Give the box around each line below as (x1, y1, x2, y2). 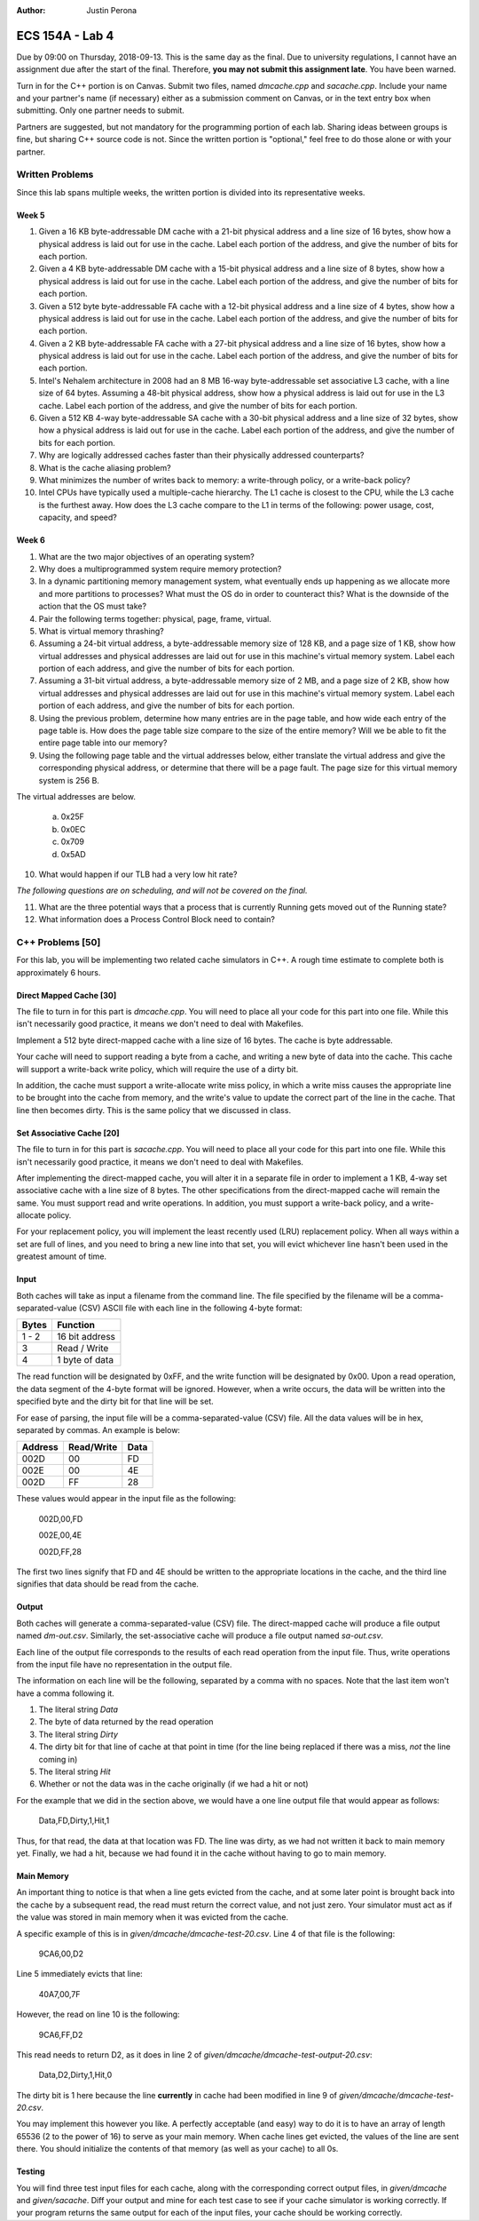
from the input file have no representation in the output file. (16, 1659, 232, 1669)
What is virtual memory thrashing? (38, 625, 164, 636)
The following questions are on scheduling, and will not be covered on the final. (16, 885, 308, 896)
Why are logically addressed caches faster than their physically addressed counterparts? (38, 450, 365, 461)
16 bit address (56, 1331, 115, 1343)
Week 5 (16, 210, 45, 220)
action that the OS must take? (38, 601, 146, 612)
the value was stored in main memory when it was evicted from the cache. (16, 1912, 288, 1922)
